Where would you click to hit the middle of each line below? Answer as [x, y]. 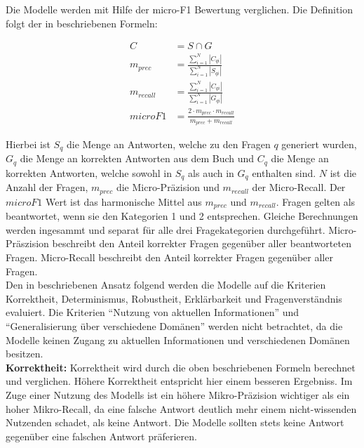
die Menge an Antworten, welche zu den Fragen [168, 144]
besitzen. [25, 354]
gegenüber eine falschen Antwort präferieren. [101, 436]
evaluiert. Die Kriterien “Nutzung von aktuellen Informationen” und [153, 312]
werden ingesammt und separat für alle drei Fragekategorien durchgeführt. [166, 229]
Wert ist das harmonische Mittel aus [124, 201]
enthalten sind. [284, 172]
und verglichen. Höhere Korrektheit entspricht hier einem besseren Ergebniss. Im [179, 381]
